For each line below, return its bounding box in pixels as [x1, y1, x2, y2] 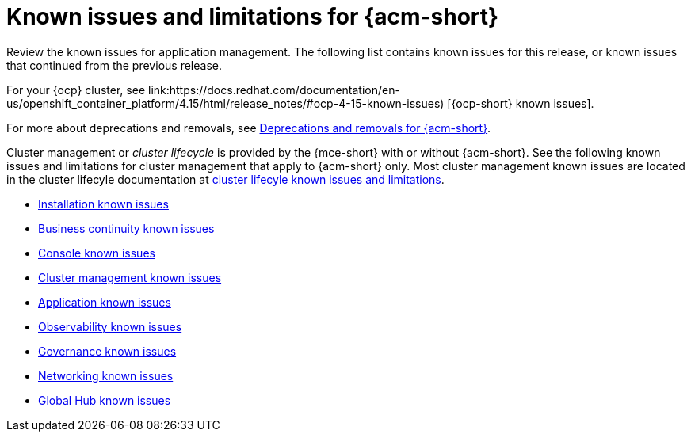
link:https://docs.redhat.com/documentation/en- [147, 82, 400, 97]
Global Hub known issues [38, 393, 171, 407]
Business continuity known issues [38, 221, 215, 235]
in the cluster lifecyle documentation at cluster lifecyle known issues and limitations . [6, 172, 445, 186]
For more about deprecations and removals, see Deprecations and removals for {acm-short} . [6, 120, 491, 135]
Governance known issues [38, 344, 177, 358]
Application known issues [38, 295, 171, 309]
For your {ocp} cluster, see [6, 82, 146, 97]
